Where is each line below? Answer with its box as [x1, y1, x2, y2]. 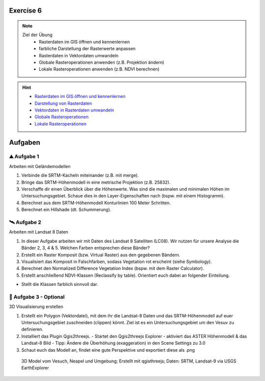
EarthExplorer [21, 365, 49, 371]
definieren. [21, 326, 44, 333]
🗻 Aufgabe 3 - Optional [9, 293, 65, 300]
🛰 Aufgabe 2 [9, 218, 42, 225]
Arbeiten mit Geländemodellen [9, 163, 71, 169]
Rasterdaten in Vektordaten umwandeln [39, 52, 119, 58]
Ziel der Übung [22, 32, 53, 38]
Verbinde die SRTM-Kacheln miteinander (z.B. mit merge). [21, 172, 139, 178]
